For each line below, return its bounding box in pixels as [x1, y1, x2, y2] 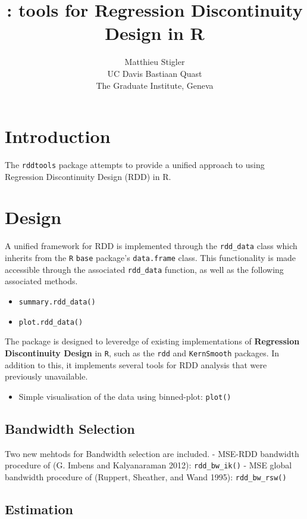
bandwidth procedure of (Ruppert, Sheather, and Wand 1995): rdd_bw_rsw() [5, 470, 287, 483]
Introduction [5, 124, 111, 148]
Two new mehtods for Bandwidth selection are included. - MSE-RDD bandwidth [5, 447, 299, 459]
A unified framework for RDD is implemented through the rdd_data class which [5, 240, 297, 252]
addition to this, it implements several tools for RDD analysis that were [5, 358, 267, 371]
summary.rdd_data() [18, 297, 96, 306]
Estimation [5, 499, 73, 518]
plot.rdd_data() [18, 318, 83, 327]
